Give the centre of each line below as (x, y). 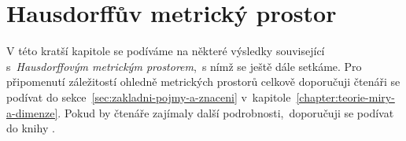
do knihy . (31, 128)
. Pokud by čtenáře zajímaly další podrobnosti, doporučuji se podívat (226, 112)
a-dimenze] (32, 112)
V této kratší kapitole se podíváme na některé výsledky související (166, 51)
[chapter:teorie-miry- (345, 96)
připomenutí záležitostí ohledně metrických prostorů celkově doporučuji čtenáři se (203, 82)
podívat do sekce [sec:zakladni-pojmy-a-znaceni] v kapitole (149, 96)
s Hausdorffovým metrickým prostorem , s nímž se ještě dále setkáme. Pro (184, 66)
